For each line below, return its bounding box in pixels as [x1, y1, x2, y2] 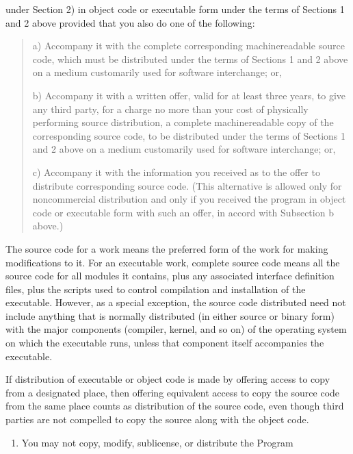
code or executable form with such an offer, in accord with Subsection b [32, 205, 334, 219]
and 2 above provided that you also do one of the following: [5, 15, 255, 29]
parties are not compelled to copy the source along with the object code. [5, 412, 309, 427]
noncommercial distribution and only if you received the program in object [32, 192, 346, 206]
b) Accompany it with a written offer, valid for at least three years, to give [32, 88, 346, 102]
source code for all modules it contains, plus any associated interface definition [5, 268, 335, 283]
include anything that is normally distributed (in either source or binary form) [5, 308, 335, 323]
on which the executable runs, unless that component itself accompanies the [5, 336, 324, 350]
